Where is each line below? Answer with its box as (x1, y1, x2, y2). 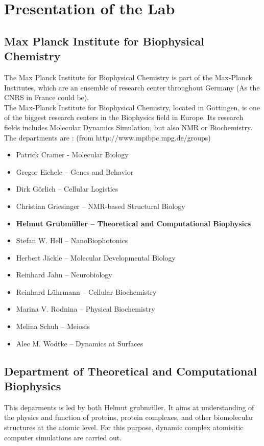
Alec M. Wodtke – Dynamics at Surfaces (16, 338, 143, 348)
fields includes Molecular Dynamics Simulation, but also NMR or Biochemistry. (4, 122, 253, 132)
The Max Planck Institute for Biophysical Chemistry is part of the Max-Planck (4, 72, 252, 82)
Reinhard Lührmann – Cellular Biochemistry (16, 286, 157, 297)
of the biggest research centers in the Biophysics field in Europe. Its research (4, 112, 244, 123)
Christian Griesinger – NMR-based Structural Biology (16, 200, 185, 211)
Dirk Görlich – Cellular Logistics (16, 183, 118, 194)
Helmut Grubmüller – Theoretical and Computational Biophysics (16, 218, 251, 228)
